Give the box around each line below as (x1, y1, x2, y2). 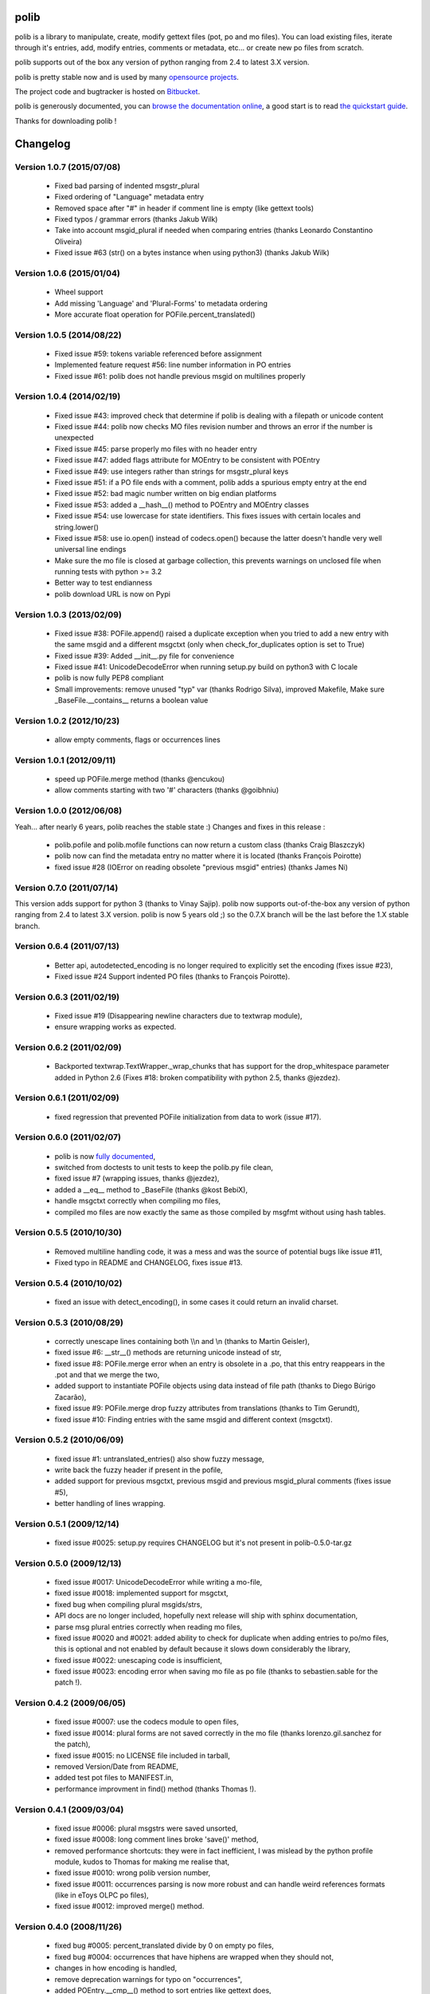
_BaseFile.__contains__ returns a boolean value (54, 696, 209, 705)
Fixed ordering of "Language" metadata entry (54, 192, 205, 202)
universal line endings (54, 545, 127, 554)
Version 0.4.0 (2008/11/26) (14, 1921, 123, 1933)
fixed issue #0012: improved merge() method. (54, 1901, 205, 1911)
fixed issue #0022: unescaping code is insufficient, (54, 1655, 223, 1665)
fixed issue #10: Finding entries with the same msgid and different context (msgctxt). (54, 1414, 333, 1424)
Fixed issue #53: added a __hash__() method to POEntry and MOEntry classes (54, 499, 310, 510)
